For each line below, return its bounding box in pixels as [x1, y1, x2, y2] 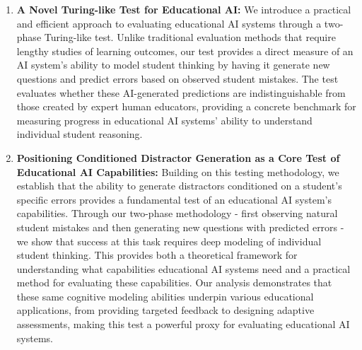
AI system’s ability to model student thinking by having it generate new [16, 57, 330, 72]
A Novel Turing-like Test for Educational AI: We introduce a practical [16, 2, 351, 16]
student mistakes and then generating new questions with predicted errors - [16, 219, 344, 234]
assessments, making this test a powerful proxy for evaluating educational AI [16, 317, 350, 332]
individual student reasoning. [16, 127, 143, 141]
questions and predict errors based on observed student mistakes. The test [16, 71, 339, 86]
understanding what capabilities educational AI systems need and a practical [16, 261, 351, 276]
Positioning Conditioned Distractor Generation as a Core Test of [16, 150, 340, 165]
